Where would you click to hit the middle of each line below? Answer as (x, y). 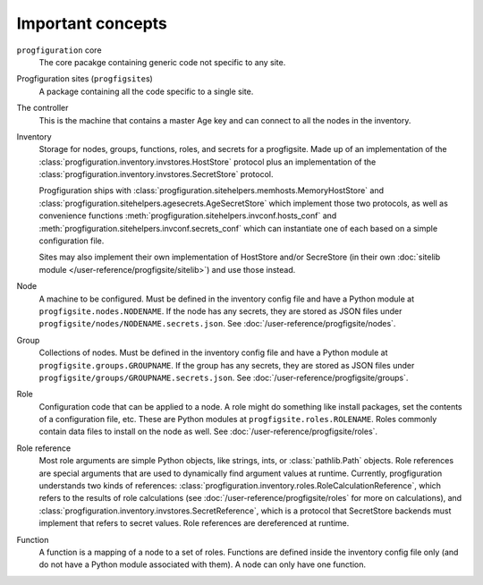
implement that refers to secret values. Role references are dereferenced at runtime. (194, 523)
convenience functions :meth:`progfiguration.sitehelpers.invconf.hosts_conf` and (188, 216)
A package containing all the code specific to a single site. (146, 91)
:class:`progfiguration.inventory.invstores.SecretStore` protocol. (156, 174)
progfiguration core (59, 50)
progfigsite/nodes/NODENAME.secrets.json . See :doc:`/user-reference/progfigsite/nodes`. (217, 324)
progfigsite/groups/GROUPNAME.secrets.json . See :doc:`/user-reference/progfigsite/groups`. (224, 377)
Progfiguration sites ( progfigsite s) (85, 79)
